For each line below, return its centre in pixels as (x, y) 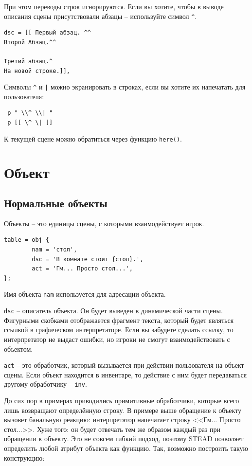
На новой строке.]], (37, 71)
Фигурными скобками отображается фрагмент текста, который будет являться (119, 320)
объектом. (18, 349)
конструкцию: (24, 457)
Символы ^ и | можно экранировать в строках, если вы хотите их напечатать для (125, 87)
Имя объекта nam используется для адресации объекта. (85, 294)
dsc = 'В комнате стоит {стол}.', (88, 259)
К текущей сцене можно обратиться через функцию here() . (93, 138)
